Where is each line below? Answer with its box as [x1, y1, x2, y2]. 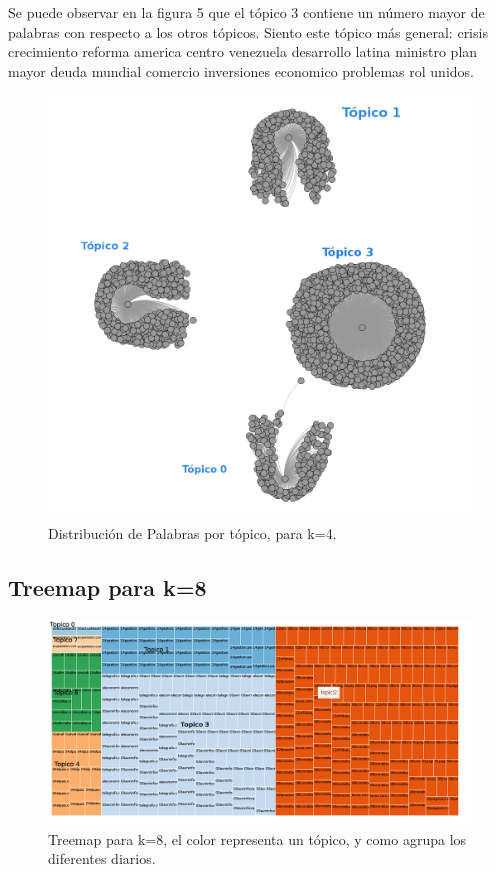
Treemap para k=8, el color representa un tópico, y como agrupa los [48, 828, 467, 849]
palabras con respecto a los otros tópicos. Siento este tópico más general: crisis [8, 21, 488, 42]
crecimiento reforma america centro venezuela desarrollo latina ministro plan [8, 41, 478, 62]
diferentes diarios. [48, 848, 156, 869]
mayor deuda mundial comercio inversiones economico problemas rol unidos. [8, 60, 474, 81]
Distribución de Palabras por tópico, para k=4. [48, 522, 337, 543]
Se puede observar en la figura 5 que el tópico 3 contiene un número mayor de [8, 2, 485, 22]
